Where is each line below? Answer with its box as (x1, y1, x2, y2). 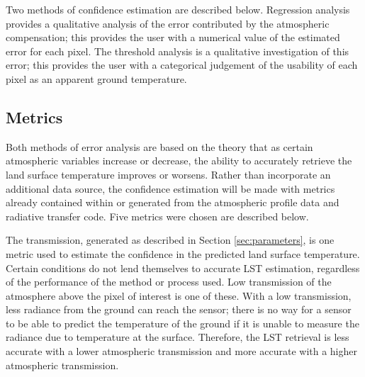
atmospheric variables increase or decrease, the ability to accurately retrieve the (6, 153, 352, 168)
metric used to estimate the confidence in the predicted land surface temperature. (6, 246, 360, 261)
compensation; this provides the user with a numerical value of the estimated (6, 30, 340, 45)
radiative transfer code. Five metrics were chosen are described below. (6, 208, 309, 223)
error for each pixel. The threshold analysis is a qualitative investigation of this (6, 43, 349, 58)
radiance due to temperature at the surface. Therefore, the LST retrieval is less (6, 330, 349, 344)
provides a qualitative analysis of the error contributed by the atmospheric (6, 16, 330, 30)
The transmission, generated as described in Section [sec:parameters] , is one (6, 232, 335, 247)
